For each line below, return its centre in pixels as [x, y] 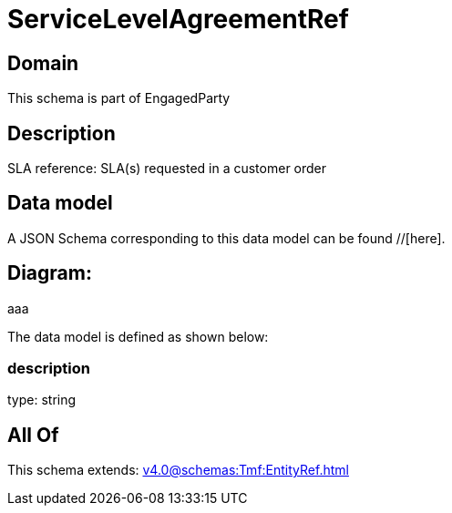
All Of [33, 435]
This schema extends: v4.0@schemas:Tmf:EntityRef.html [178, 470]
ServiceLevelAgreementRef [178, 19]
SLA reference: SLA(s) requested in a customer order [167, 169]
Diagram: [50, 273]
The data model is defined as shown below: [138, 336]
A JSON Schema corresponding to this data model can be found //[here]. [226, 238]
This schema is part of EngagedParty [119, 98]
